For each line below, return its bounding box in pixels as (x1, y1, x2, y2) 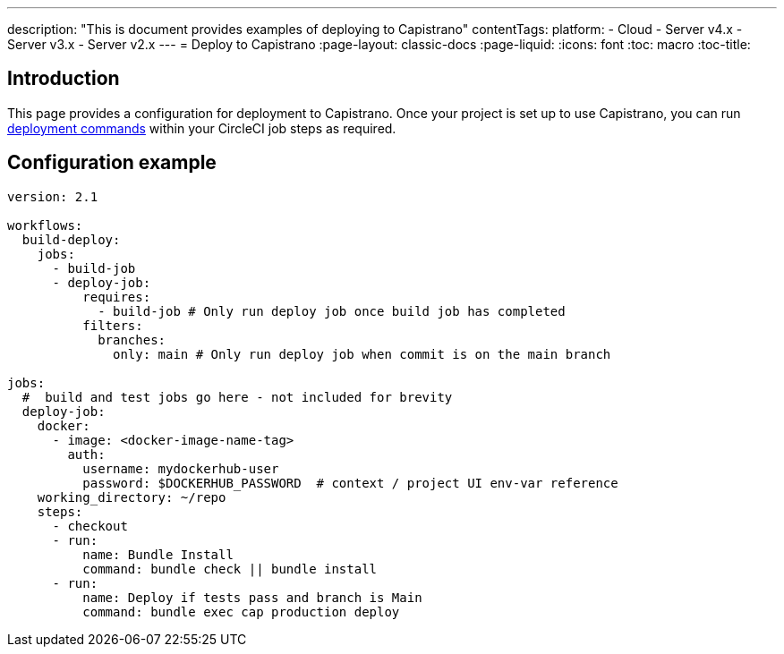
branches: (98, 332, 166, 347)
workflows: (7, 217, 83, 233)
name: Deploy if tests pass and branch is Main (82, 590, 422, 605)
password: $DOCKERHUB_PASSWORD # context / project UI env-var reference (82, 475, 618, 490)
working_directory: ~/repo (37, 489, 226, 505)
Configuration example (7, 151, 217, 174)
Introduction (7, 67, 120, 90)
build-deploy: (21, 232, 121, 247)
